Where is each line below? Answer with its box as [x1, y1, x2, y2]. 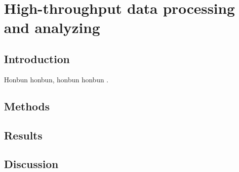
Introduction [4, 51, 70, 66]
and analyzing [4, 17, 100, 37]
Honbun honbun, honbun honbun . [4, 74, 109, 84]
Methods [4, 98, 50, 113]
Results [4, 127, 42, 142]
